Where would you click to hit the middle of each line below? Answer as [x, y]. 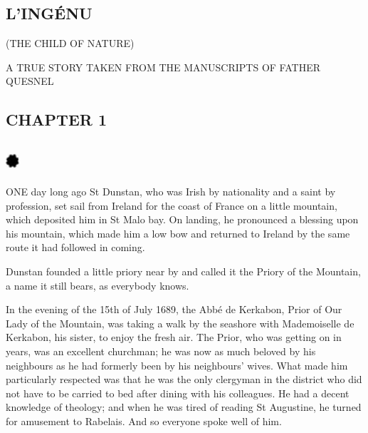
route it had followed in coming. [75, 247]
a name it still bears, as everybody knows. [98, 285]
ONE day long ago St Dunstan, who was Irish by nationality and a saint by [171, 191]
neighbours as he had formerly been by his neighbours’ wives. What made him [177, 365]
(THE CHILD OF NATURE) [70, 43]
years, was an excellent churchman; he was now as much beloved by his [161, 351]
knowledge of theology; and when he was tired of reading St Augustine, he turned [184, 407]
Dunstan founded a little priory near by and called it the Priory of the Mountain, [183, 271]
